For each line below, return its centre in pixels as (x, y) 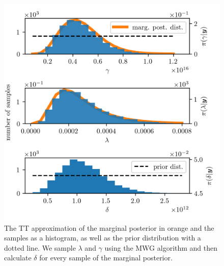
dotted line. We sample (40, 247)
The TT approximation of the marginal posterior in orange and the (109, 227)
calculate (18, 258)
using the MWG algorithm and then (161, 247)
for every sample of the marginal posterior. (106, 258)
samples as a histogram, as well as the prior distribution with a (103, 238)
